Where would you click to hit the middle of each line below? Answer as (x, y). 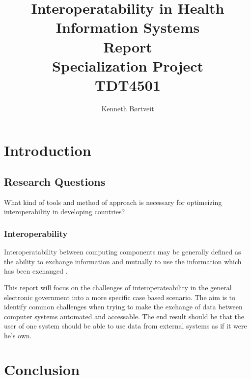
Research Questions (55, 182)
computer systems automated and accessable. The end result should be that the (124, 316)
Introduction (48, 150)
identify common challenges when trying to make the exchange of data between (123, 307)
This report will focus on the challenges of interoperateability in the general (118, 288)
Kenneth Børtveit (128, 108)
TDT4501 (128, 85)
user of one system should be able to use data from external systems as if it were (125, 326)
